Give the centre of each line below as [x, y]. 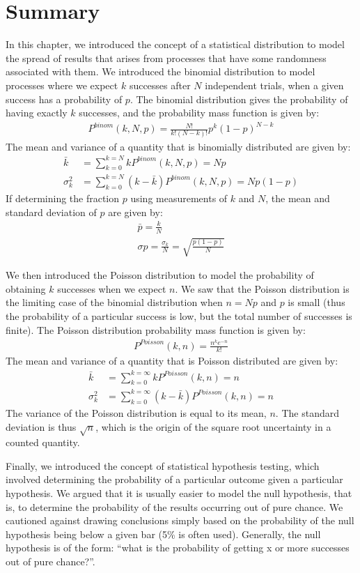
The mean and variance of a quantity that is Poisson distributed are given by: [172, 361]
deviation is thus [41, 426]
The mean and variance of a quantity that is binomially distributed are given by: [178, 146]
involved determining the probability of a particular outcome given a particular [174, 479]
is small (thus [316, 302]
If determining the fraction [63, 198]
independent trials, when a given [274, 85]
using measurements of [179, 198]
